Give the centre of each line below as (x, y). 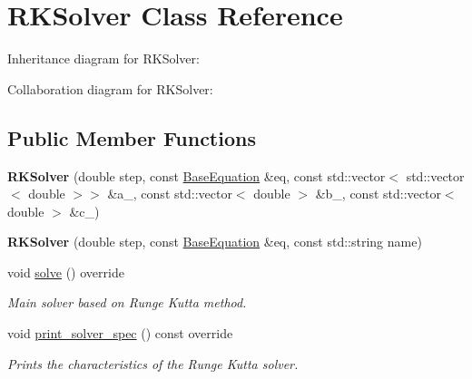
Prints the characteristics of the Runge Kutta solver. (153, 363)
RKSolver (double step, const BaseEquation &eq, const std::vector (197, 175)
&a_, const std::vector (170, 194)
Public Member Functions (132, 137)
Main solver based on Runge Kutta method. (127, 302)
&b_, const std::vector (378, 194)
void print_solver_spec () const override (120, 333)
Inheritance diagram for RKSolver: (103, 58)
